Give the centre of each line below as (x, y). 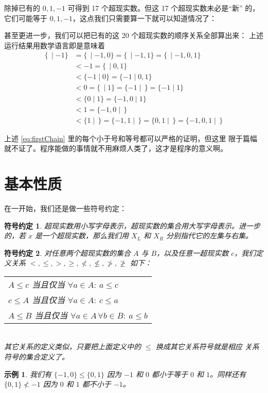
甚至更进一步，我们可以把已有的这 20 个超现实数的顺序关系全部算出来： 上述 (134, 35)
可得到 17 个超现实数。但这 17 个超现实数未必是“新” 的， (164, 8)
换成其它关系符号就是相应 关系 (207, 347)
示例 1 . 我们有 (28, 374)
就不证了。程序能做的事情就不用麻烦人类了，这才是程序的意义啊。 (116, 148)
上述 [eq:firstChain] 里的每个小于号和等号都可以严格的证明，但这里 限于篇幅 (131, 138)
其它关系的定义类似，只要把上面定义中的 (73, 347)
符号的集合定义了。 (37, 357)
